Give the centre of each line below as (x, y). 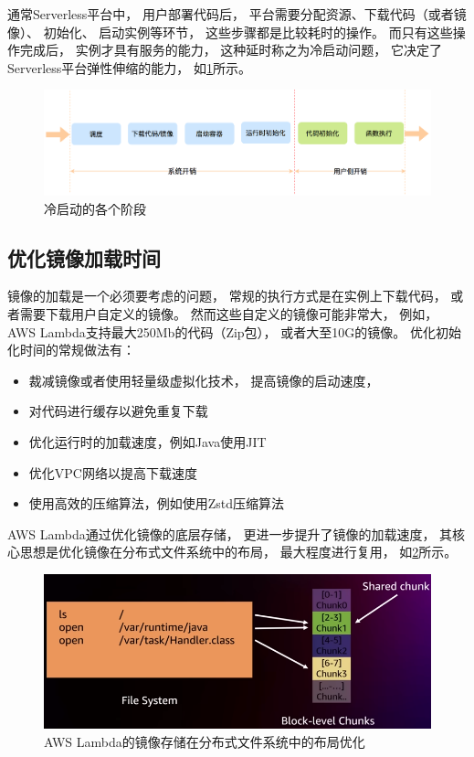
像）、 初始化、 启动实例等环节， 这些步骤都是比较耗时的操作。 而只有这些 (230, 32)
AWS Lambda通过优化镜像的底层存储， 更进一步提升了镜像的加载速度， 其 (230, 533)
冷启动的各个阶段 (95, 208)
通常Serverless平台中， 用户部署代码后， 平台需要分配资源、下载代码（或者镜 (237, 14)
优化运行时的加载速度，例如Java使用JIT (147, 441)
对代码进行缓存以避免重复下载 (118, 411)
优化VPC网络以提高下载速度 (113, 472)
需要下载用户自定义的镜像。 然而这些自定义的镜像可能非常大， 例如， (229, 313)
